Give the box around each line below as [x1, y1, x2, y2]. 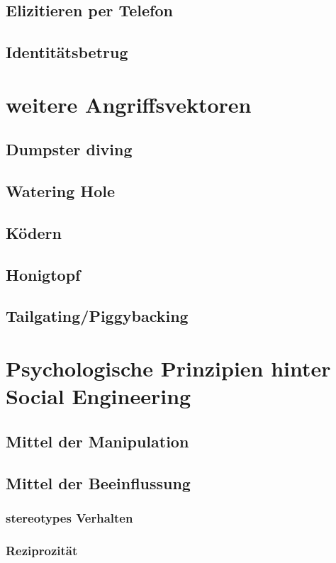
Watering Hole [6, 180, 116, 202]
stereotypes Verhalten [6, 508, 133, 526]
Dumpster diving [6, 138, 133, 160]
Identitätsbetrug [6, 41, 128, 63]
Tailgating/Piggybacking [6, 305, 189, 327]
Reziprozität [6, 541, 78, 559]
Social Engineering [6, 381, 191, 411]
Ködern [6, 221, 62, 243]
